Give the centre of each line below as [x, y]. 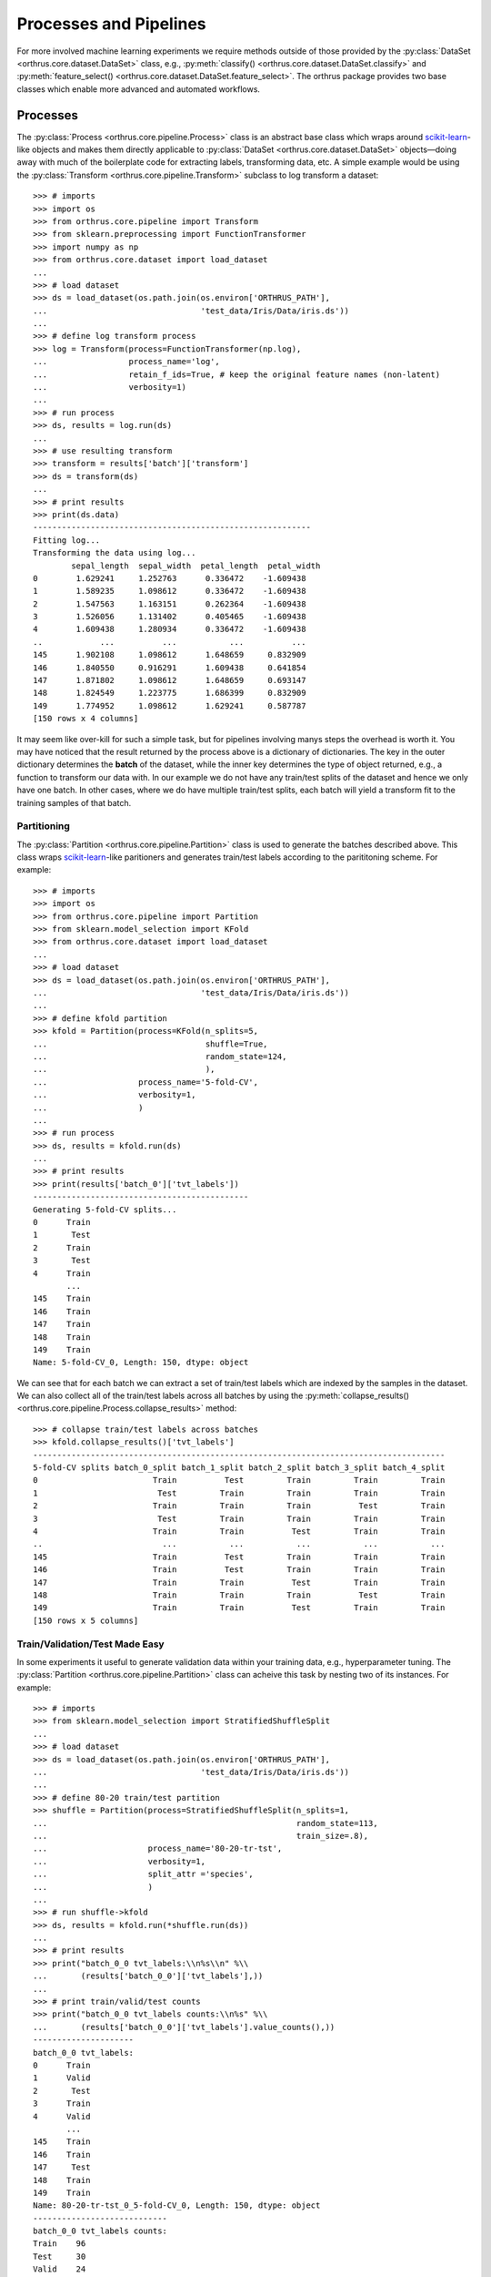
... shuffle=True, [150, 1044]
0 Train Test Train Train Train [239, 1481]
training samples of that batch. [74, 802]
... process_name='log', [126, 362]
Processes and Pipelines [111, 24]
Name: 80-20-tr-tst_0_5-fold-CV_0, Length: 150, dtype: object [177, 2206]
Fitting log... [67, 540]
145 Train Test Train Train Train [239, 1557]
